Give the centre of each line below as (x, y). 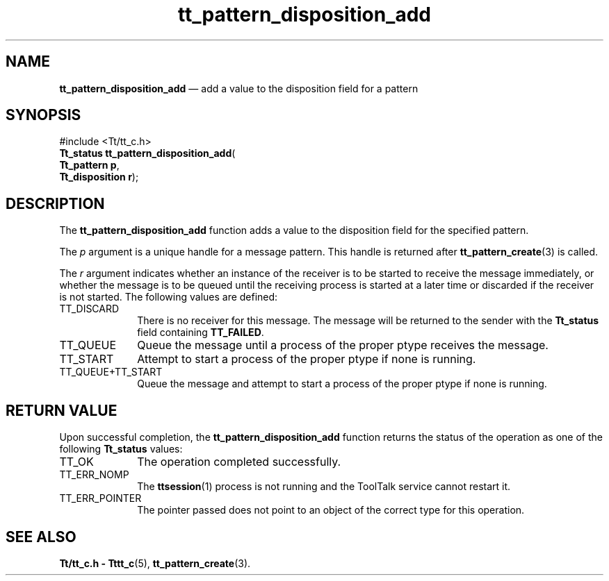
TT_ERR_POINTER (100, 498)
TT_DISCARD (89, 309)
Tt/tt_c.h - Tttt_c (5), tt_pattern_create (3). (155, 563)
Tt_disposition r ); (99, 177)
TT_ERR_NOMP (94, 475)
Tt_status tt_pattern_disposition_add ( (147, 153)
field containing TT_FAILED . (201, 332)
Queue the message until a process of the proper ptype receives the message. (343, 345)
